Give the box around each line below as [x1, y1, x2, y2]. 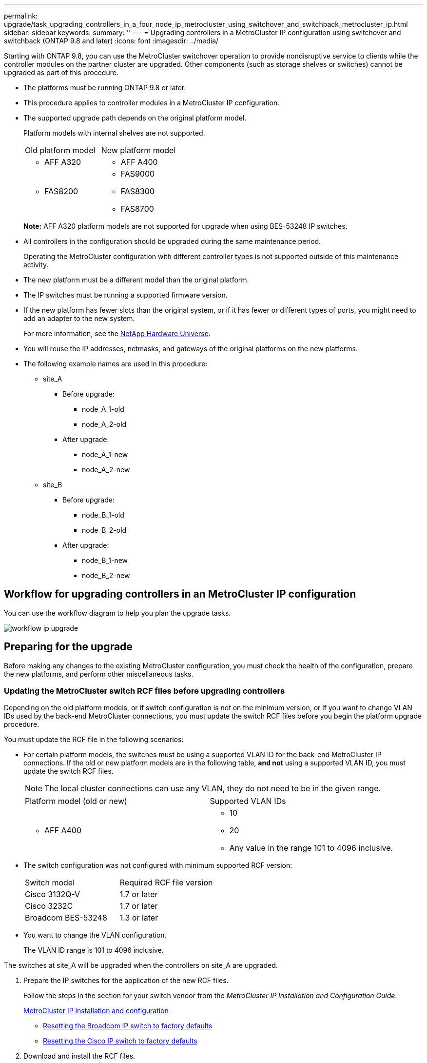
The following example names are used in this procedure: [23, 360, 208, 368]
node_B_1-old [82, 511, 124, 519]
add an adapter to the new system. [23, 314, 135, 322]
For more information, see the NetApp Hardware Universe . [23, 329, 211, 338]
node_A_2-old [82, 420, 127, 428]
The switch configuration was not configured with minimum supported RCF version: [23, 861, 292, 870]
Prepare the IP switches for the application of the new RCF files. [23, 976, 229, 985]
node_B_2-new [82, 571, 130, 580]
